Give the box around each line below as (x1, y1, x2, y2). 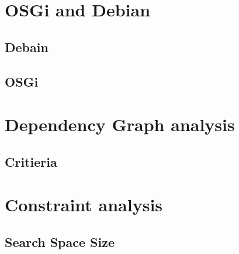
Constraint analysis (5, 193, 163, 217)
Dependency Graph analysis (5, 112, 235, 136)
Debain (5, 37, 49, 56)
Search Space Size (5, 232, 115, 250)
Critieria (5, 152, 57, 170)
